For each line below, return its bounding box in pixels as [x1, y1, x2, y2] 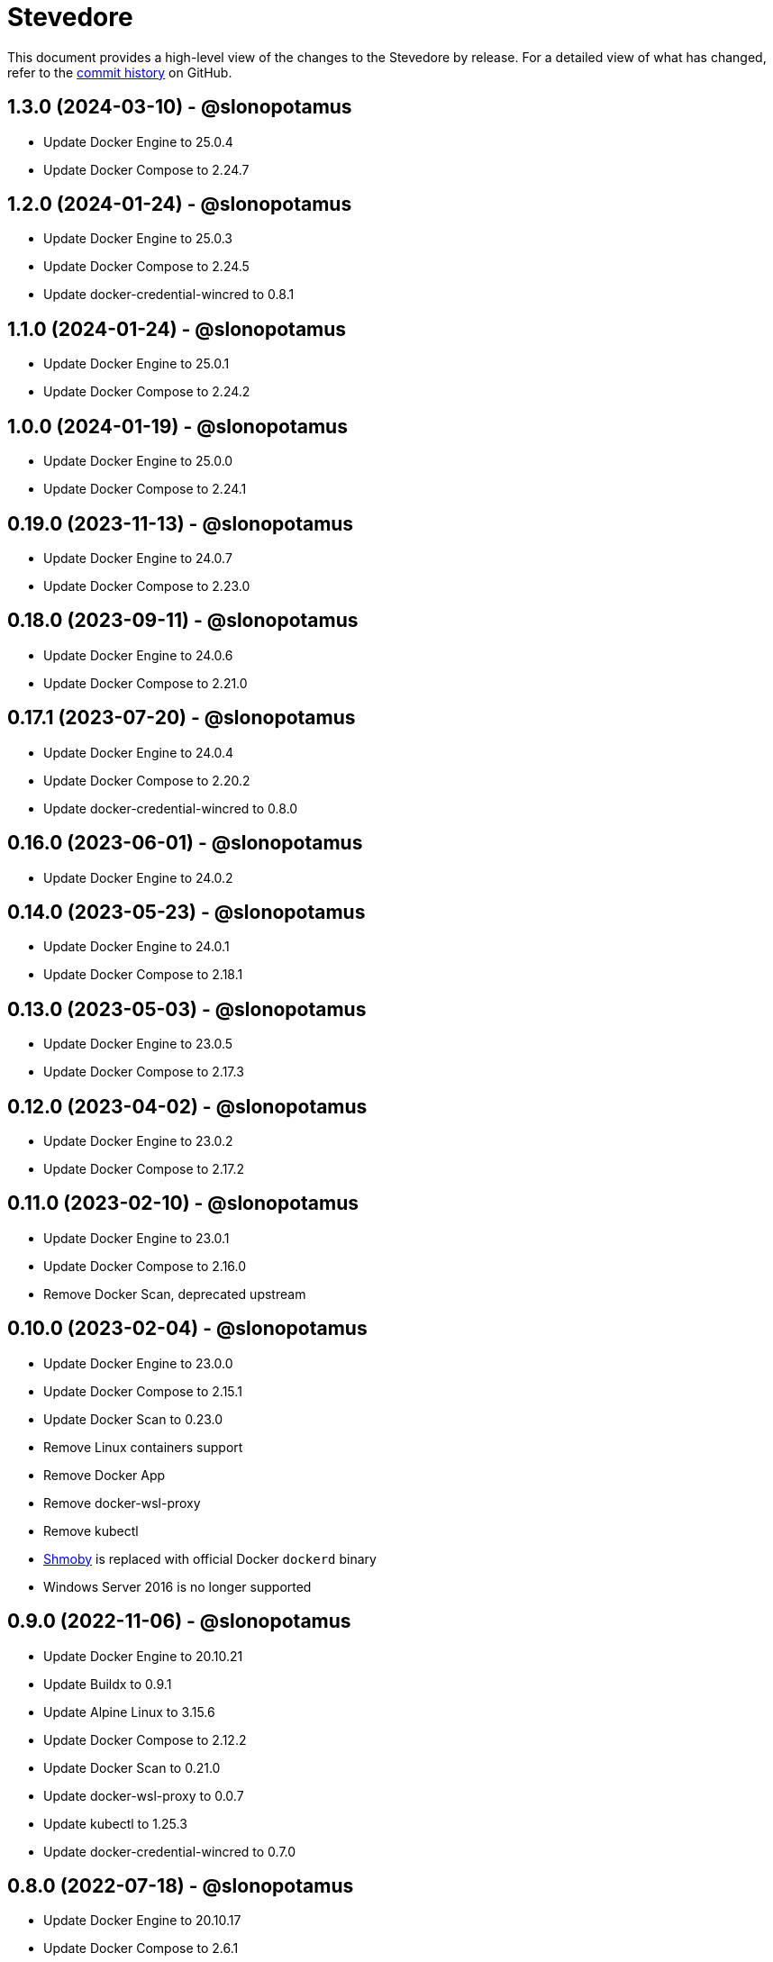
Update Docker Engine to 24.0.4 [43, 744, 234, 760]
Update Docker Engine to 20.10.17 [43, 1912, 241, 1929]
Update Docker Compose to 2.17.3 [43, 1064, 244, 1080]
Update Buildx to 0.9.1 [43, 1676, 172, 1692]
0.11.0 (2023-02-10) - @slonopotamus [7, 1192, 359, 1215]
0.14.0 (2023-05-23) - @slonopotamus [7, 900, 366, 923]
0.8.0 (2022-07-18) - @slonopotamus [7, 1874, 354, 1897]
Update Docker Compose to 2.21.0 [43, 675, 248, 691]
